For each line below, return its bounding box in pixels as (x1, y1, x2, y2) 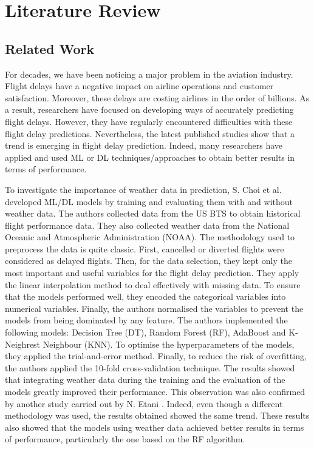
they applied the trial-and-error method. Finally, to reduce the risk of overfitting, (5, 349, 307, 362)
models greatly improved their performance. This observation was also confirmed (5, 385, 305, 398)
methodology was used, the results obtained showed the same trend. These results (5, 409, 310, 422)
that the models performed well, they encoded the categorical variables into (5, 290, 286, 303)
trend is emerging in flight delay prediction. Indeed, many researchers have (5, 139, 283, 152)
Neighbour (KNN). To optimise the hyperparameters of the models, (43, 337, 295, 350)
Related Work (5, 39, 95, 58)
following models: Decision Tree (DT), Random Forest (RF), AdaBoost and (5, 326, 286, 339)
